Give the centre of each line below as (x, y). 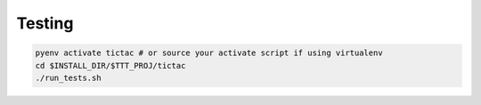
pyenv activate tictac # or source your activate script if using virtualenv (209, 53)
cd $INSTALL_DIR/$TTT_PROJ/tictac (110, 65)
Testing (45, 23)
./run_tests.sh (68, 77)
